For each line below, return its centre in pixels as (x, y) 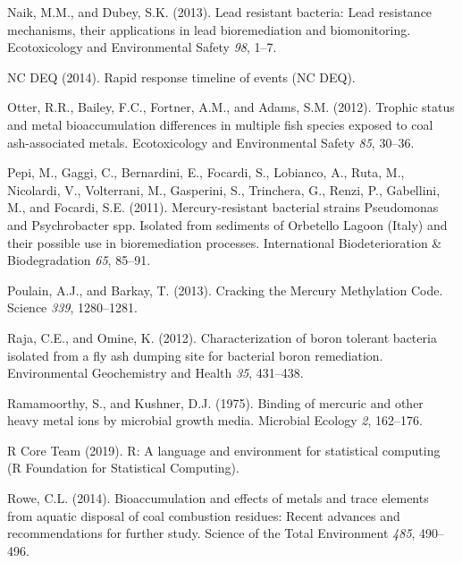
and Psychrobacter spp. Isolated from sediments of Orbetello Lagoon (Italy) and (227, 224)
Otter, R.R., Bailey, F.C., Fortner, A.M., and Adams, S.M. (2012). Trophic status (231, 107)
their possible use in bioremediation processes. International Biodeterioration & (225, 242)
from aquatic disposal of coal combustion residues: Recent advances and (204, 515)
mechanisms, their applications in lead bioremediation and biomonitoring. (209, 29)
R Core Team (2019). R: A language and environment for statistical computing (224, 450)
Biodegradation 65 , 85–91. (79, 260)
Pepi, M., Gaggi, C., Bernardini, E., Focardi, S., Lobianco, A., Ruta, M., (206, 172)
